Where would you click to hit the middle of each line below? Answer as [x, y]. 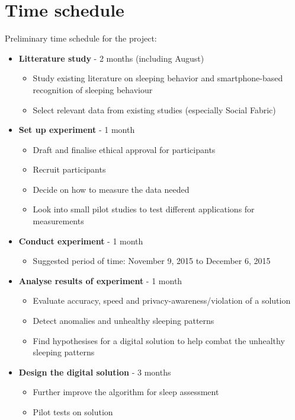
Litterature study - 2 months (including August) [111, 58]
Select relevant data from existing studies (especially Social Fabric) [154, 109]
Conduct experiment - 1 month [81, 241]
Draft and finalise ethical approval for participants [124, 149]
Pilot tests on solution [73, 412]
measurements [58, 221]
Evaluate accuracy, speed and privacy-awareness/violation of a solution [162, 300]
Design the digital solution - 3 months [95, 372]
